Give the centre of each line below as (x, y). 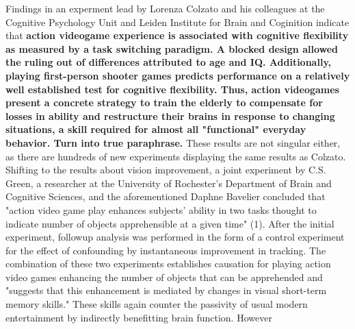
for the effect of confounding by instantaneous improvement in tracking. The (166, 250)
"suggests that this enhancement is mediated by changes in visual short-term (166, 290)
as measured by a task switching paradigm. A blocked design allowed (172, 48)
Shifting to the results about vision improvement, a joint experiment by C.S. (166, 170)
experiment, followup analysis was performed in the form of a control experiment (175, 237)
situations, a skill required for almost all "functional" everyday (156, 129)
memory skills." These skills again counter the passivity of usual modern (157, 304)
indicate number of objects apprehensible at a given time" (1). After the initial (170, 223)
